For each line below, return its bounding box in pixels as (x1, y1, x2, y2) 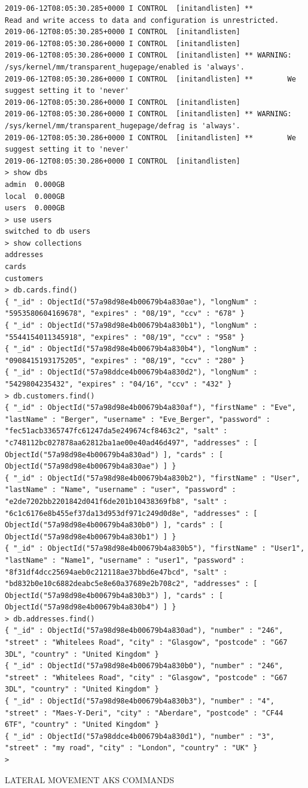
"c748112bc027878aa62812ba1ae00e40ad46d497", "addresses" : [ (5, 438, 258, 447)
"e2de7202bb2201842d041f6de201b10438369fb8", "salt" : (5, 497, 228, 506)
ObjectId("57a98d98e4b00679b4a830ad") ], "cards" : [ (5, 450, 224, 459)
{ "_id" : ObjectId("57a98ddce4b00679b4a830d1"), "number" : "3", (5, 732, 275, 741)
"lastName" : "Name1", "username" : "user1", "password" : (5, 555, 245, 564)
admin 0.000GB (5, 180, 65, 189)
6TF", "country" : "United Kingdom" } (5, 720, 159, 729)
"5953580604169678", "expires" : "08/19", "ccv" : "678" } (5, 309, 245, 318)
